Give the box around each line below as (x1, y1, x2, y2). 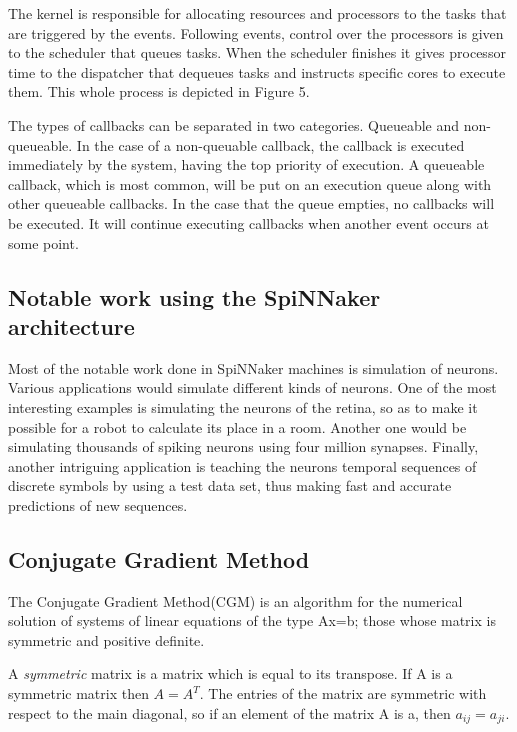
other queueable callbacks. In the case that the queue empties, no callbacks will (8, 193, 495, 214)
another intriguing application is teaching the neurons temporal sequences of (8, 455, 477, 476)
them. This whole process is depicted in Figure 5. (8, 81, 310, 102)
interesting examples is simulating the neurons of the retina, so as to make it (8, 396, 478, 417)
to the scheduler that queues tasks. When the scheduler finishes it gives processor (8, 42, 506, 63)
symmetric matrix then (8, 683, 149, 704)
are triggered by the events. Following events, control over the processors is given (8, 22, 504, 43)
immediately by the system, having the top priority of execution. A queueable (8, 154, 485, 175)
